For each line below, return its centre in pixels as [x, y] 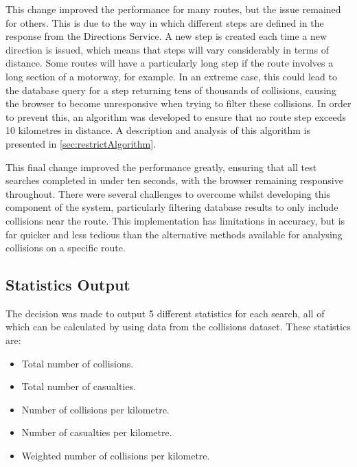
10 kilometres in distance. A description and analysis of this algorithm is [158, 130]
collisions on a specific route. [66, 248]
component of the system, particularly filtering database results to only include [172, 207]
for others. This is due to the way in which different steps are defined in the [165, 22]
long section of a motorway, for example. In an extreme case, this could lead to [171, 76]
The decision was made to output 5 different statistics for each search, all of [165, 313]
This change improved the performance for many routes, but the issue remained [173, 9]
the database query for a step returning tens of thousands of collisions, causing [171, 90]
